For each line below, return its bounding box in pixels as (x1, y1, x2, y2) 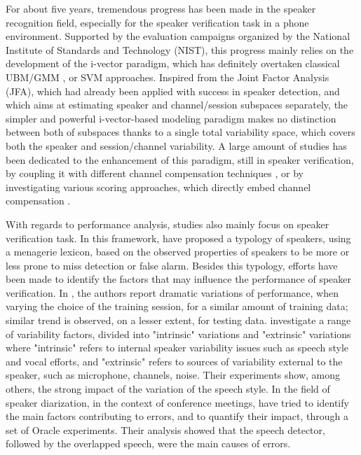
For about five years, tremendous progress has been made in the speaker (6, 1, 316, 15)
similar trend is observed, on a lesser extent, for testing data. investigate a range (6, 313, 351, 328)
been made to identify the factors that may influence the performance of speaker (6, 272, 352, 286)
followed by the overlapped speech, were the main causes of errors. (6, 436, 291, 451)
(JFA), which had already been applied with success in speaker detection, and (6, 83, 340, 98)
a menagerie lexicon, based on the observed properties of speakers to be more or (6, 244, 350, 259)
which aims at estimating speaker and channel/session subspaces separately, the (6, 97, 348, 112)
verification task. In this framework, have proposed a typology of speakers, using (6, 230, 351, 245)
